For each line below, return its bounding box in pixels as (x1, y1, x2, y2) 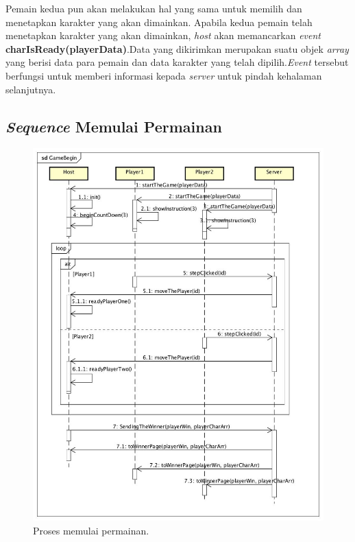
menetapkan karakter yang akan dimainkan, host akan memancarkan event (5, 28, 321, 43)
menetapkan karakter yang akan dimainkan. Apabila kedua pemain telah (5, 14, 313, 29)
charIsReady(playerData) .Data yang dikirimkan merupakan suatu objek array (5, 41, 349, 56)
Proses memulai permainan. (33, 523, 149, 537)
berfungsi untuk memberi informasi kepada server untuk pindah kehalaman (5, 68, 322, 82)
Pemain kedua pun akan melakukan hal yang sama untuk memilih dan (5, 1, 302, 15)
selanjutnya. (5, 82, 56, 96)
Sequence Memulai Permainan (5, 115, 222, 137)
